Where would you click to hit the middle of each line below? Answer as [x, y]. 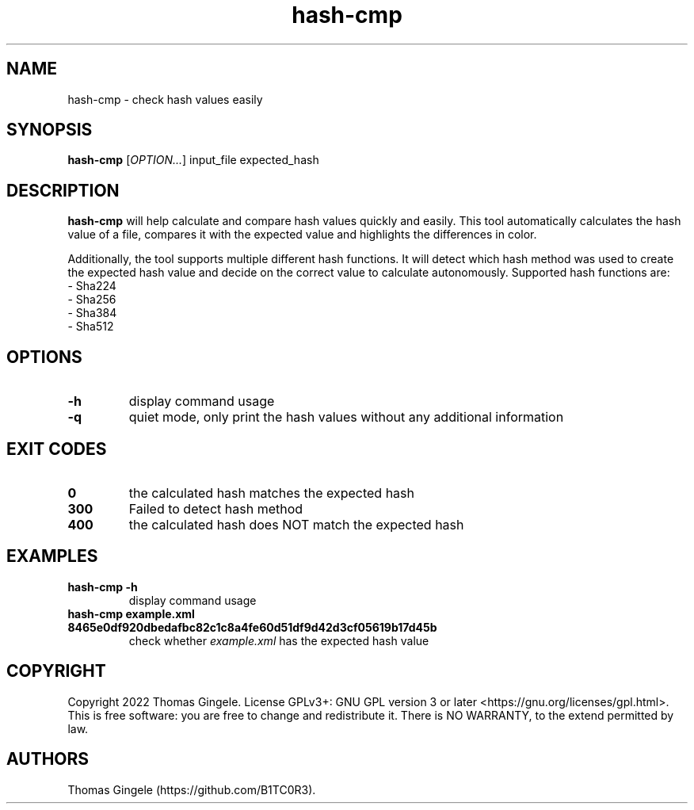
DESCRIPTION [63, 190]
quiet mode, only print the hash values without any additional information [346, 417]
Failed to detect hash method [216, 508]
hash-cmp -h [103, 586]
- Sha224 [92, 286]
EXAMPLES [52, 556]
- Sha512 [91, 327]
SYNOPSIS [50, 130]
